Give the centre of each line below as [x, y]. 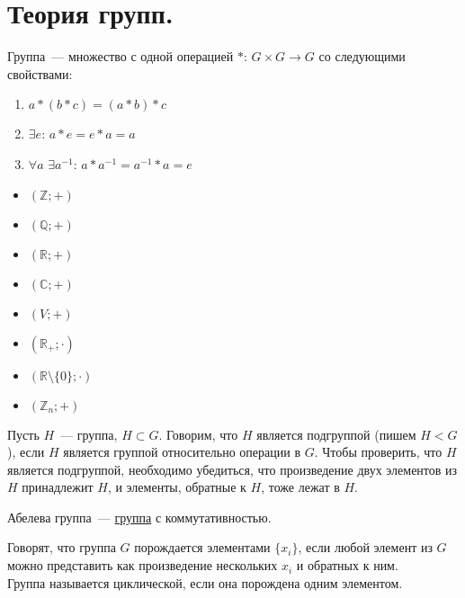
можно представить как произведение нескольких [143, 565]
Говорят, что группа [62, 547]
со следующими [362, 56]
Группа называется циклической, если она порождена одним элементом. [205, 582]
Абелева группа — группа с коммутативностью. [139, 517]
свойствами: [40, 73]
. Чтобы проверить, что [378, 452]
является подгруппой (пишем [336, 434]
